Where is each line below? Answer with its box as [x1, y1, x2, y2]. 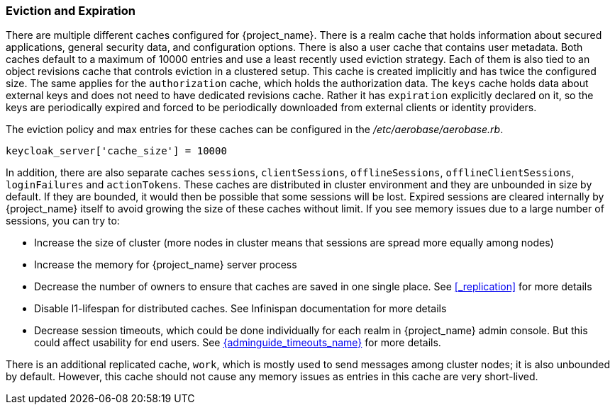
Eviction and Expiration [6, 4, 135, 18]
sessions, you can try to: [6, 215, 120, 227]
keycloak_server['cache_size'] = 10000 [6, 145, 227, 157]
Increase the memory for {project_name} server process [34, 258, 297, 271]
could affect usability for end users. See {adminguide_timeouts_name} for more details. [34, 336, 441, 349]
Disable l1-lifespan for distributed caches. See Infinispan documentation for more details [34, 302, 447, 315]
